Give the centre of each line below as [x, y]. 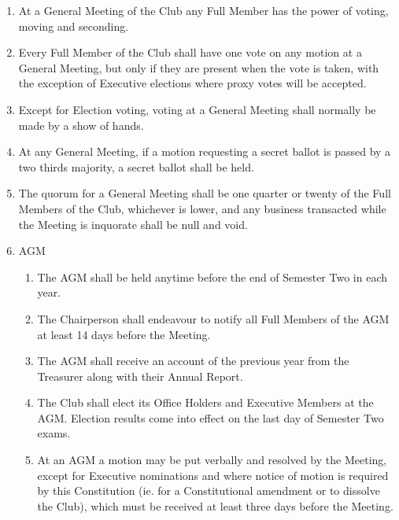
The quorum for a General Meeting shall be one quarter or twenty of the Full [205, 193]
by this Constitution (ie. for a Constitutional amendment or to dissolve [209, 490]
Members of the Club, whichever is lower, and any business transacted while [202, 208]
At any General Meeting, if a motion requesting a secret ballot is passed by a [205, 151]
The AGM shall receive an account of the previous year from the [193, 361]
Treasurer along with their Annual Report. [140, 376]
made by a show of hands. [81, 125]
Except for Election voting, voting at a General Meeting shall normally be [197, 109]
